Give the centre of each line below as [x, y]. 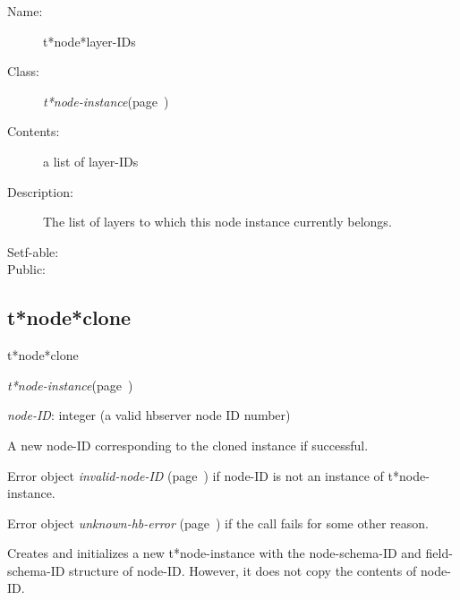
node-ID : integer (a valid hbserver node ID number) [149, 415]
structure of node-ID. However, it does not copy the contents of [243, 570]
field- [439, 553]
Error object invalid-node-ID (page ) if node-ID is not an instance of [196, 475]
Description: [40, 191]
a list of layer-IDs [91, 161]
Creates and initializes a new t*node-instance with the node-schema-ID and [214, 553]
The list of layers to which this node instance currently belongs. [217, 222]
